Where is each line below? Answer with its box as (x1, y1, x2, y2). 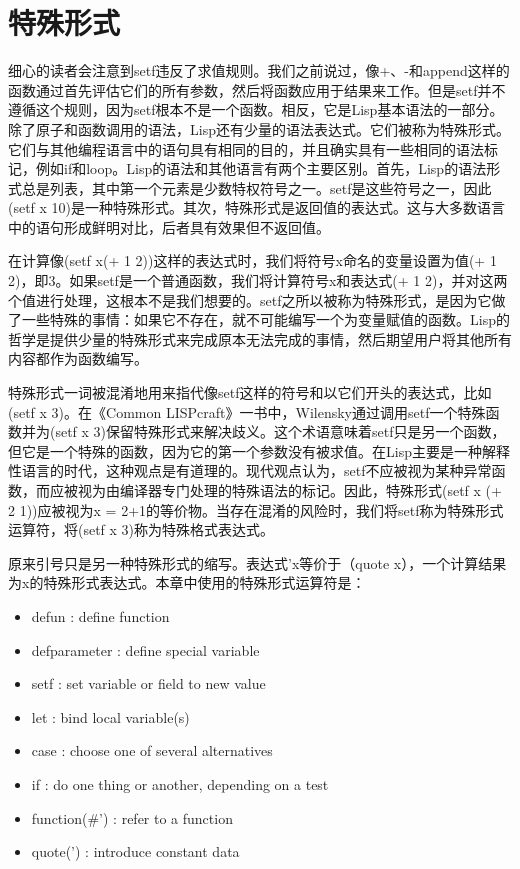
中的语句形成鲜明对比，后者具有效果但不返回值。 (8, 216, 330, 237)
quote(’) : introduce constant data (31, 841, 240, 862)
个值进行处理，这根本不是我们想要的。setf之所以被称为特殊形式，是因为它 (8, 289, 492, 310)
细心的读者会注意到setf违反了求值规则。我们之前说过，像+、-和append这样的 (8, 60, 510, 81)
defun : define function (31, 605, 170, 626)
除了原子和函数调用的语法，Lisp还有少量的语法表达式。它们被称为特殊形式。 (8, 118, 510, 139)
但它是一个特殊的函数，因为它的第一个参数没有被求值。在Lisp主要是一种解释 (8, 440, 510, 461)
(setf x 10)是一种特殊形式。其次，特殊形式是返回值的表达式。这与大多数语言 (8, 197, 506, 218)
